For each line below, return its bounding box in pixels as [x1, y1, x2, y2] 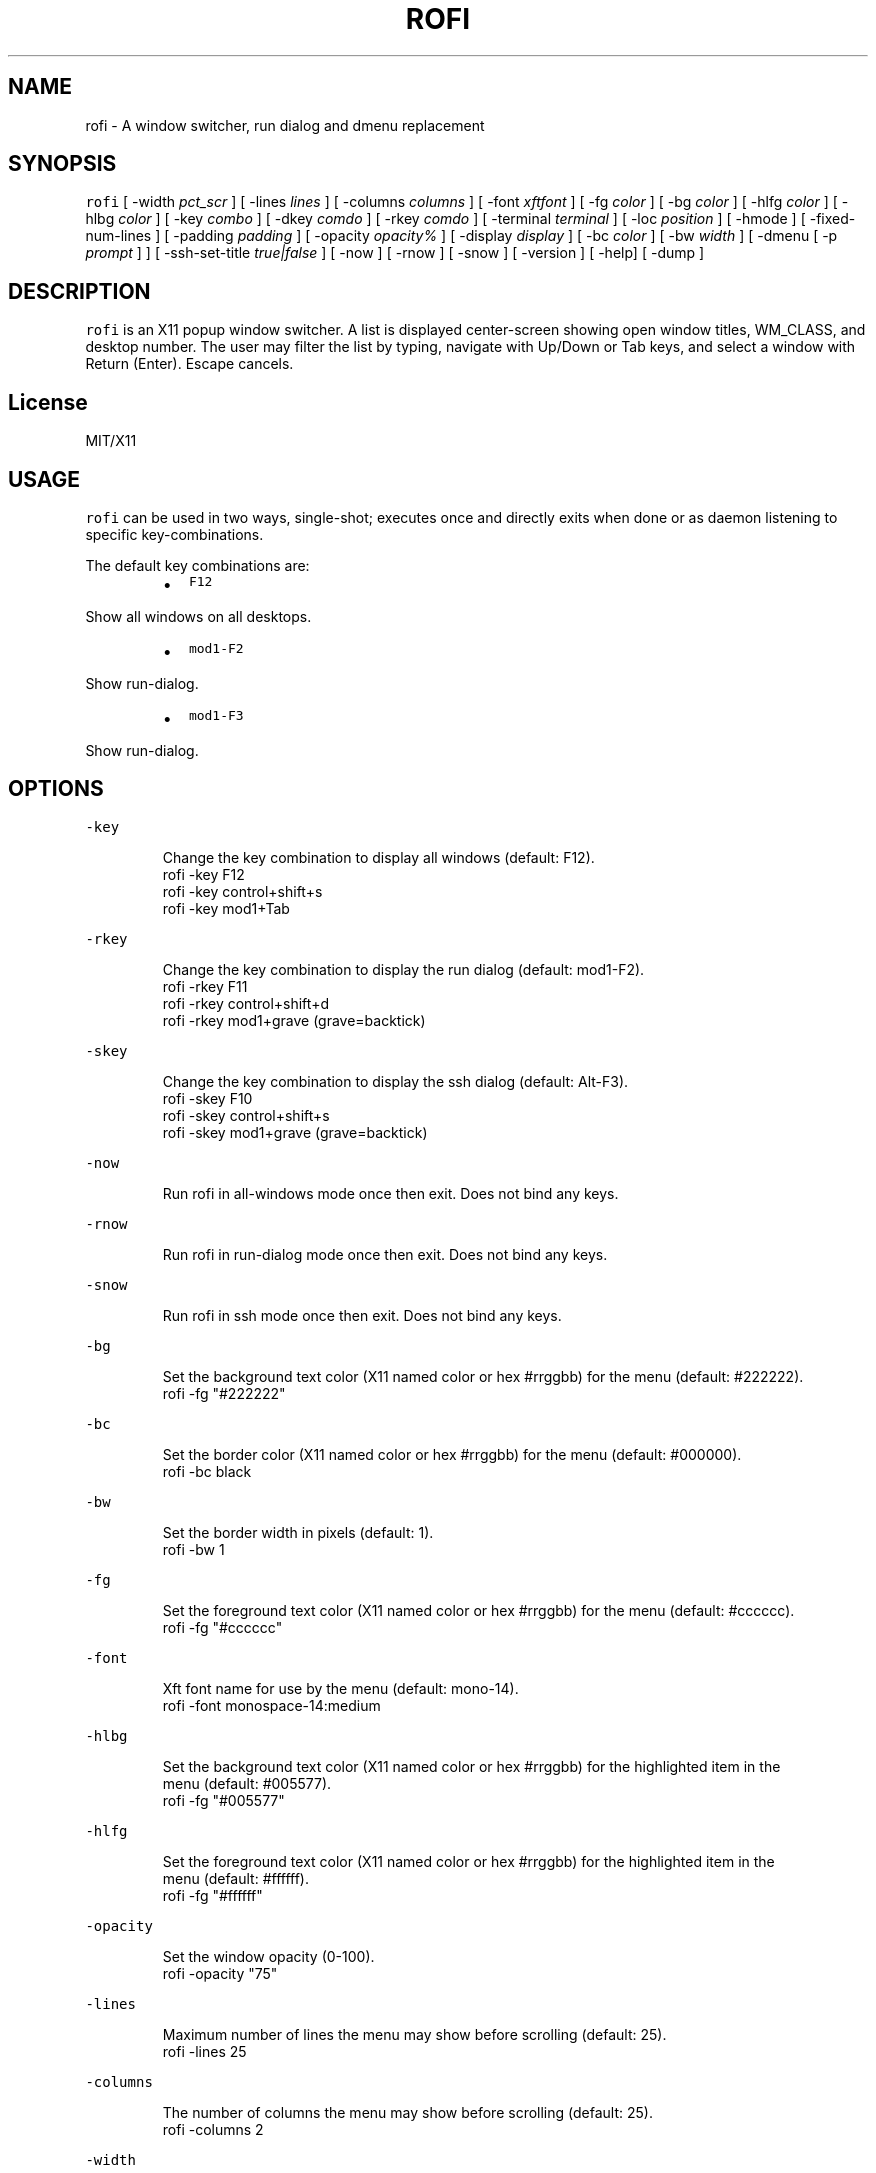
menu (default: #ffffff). [162, 1869, 310, 1887]
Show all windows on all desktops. [85, 607, 312, 625]
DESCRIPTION [8, 278, 151, 304]
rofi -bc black [162, 1462, 252, 1480]
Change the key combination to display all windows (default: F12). [162, 848, 595, 866]
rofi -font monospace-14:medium [162, 1696, 381, 1714]
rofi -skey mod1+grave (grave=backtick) [162, 1123, 428, 1141]
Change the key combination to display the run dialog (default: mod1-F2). [162, 960, 645, 978]
